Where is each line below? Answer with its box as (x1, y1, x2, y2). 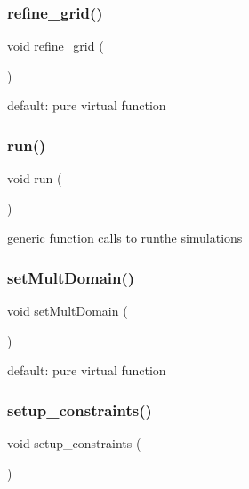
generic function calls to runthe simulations (7, 228, 243, 247)
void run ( (7, 169, 62, 188)
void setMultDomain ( (7, 301, 128, 320)
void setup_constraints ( (7, 434, 141, 453)
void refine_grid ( (7, 36, 104, 55)
